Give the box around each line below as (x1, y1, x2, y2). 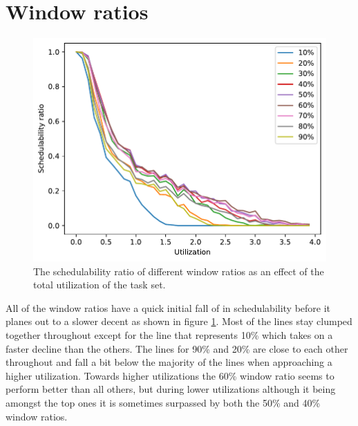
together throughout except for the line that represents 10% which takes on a (6, 327, 333, 342)
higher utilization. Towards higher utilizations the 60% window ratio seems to (6, 368, 335, 382)
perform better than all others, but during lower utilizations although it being (6, 382, 336, 396)
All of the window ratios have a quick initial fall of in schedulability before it (6, 300, 331, 315)
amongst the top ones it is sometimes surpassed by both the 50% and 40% (6, 395, 321, 409)
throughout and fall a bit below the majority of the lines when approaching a (6, 355, 332, 369)
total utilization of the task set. (33, 277, 166, 292)
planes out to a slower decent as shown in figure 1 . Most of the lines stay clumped (6, 314, 352, 328)
